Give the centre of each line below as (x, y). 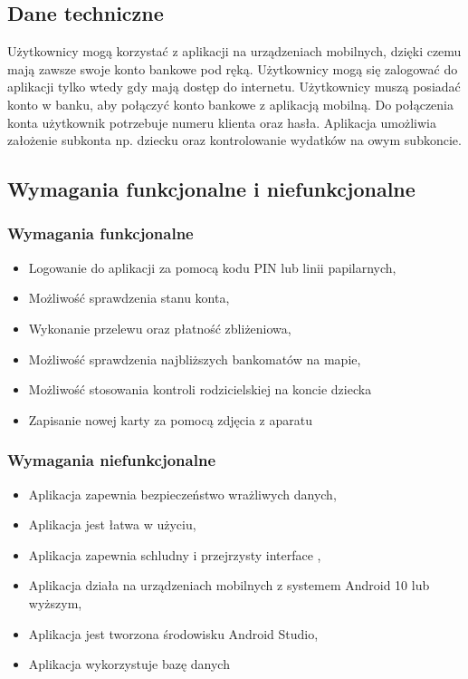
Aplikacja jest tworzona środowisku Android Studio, (173, 633)
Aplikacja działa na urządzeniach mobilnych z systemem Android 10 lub (229, 585)
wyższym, (55, 602)
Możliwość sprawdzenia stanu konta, (129, 298)
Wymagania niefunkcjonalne (112, 460)
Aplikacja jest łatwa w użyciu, (112, 524)
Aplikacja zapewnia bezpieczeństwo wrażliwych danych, (182, 494)
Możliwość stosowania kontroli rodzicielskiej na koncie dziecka (200, 389)
